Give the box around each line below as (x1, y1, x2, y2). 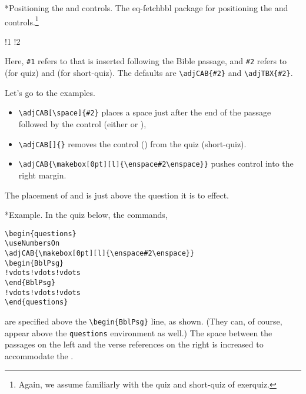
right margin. (18, 168, 66, 181)
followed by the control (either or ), (18, 118, 147, 130)
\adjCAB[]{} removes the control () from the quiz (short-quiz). (18, 137, 247, 150)
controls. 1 (5, 14, 39, 28)
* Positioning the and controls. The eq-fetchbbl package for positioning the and (5, 2, 288, 14)
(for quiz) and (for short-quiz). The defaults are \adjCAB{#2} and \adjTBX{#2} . (5, 67, 293, 79)
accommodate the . (5, 349, 74, 362)
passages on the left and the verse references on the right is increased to (5, 338, 264, 350)
